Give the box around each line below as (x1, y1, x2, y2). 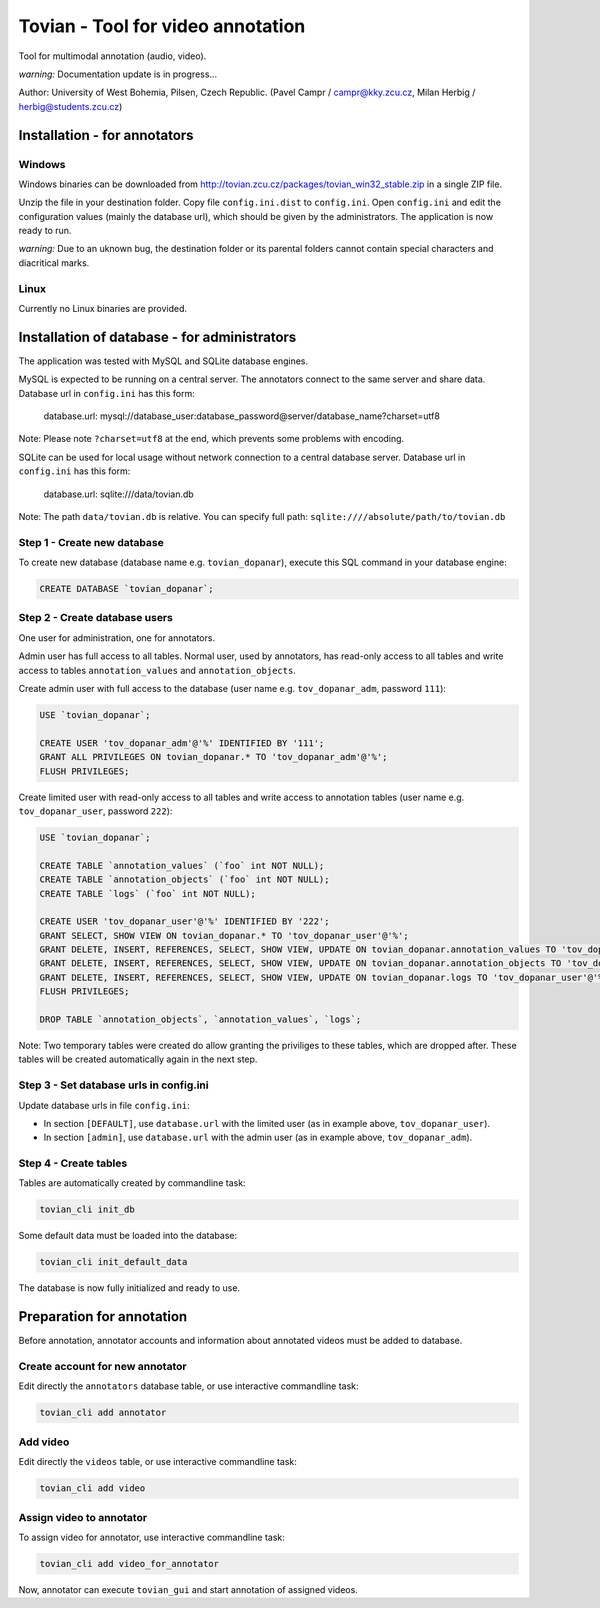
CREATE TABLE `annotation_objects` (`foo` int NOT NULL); (39, 874, 330, 885)
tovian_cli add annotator (39, 1407, 167, 1419)
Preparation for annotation (18, 1308, 188, 1325)
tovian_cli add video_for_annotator (39, 1558, 220, 1569)
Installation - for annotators (18, 126, 194, 144)
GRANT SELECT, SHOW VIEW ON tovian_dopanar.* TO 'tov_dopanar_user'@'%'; (39, 930, 409, 941)
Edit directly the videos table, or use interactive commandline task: (18, 1456, 297, 1468)
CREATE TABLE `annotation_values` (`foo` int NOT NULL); (39, 860, 325, 871)
